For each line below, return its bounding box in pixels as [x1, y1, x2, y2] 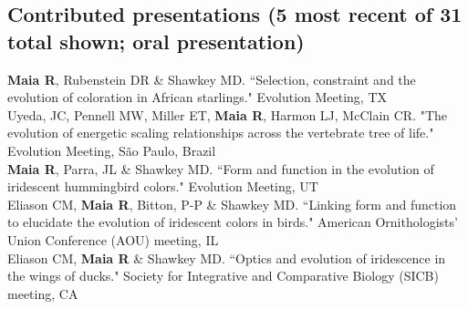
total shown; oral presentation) [7, 26, 305, 55]
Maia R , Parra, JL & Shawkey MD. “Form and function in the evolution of [7, 159, 434, 178]
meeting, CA [7, 283, 78, 303]
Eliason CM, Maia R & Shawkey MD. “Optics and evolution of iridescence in [7, 248, 446, 267]
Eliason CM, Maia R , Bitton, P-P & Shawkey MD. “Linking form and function [7, 194, 457, 213]
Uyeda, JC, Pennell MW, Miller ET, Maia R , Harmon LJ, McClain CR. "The [7, 105, 448, 124]
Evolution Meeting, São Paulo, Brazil [7, 140, 216, 160]
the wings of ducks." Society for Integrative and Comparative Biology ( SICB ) [7, 266, 439, 285]
